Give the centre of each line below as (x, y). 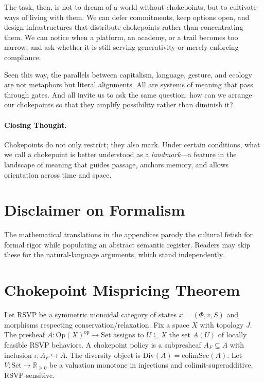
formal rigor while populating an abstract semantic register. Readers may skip (127, 244)
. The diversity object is (103, 355)
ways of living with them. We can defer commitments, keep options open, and (127, 17)
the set (180, 335)
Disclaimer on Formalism (95, 210)
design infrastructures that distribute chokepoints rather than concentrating (124, 27)
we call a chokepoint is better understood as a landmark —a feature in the (120, 154)
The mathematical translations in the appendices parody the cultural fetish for (129, 234)
